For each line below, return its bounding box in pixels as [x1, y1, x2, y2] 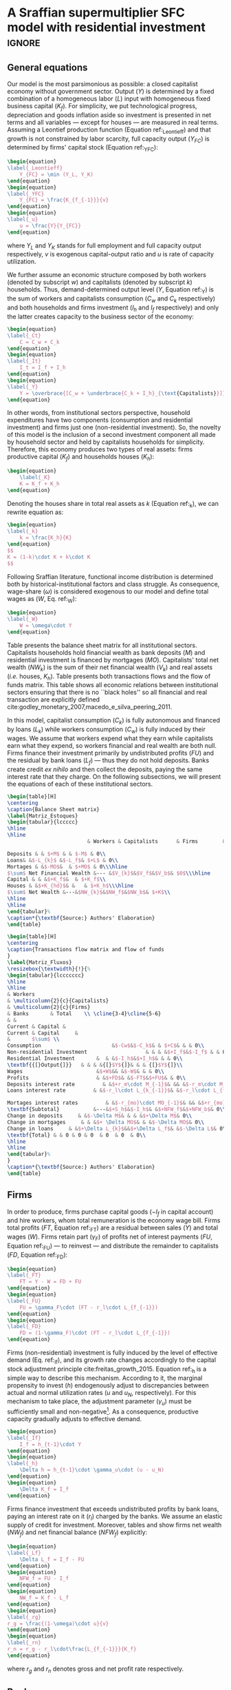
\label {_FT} [7, 1272, 41, 1279]
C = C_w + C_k [19, 338, 60, 345]
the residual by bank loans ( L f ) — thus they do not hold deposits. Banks [7, 756, 210, 766]
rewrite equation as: [7, 508, 64, 516]
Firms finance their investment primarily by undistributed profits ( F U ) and [7, 749, 214, 757]
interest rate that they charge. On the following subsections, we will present [7, 772, 221, 780]
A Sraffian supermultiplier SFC [7, 5, 186, 21]
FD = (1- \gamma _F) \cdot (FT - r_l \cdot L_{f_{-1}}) [19, 1330, 170, 1336]
